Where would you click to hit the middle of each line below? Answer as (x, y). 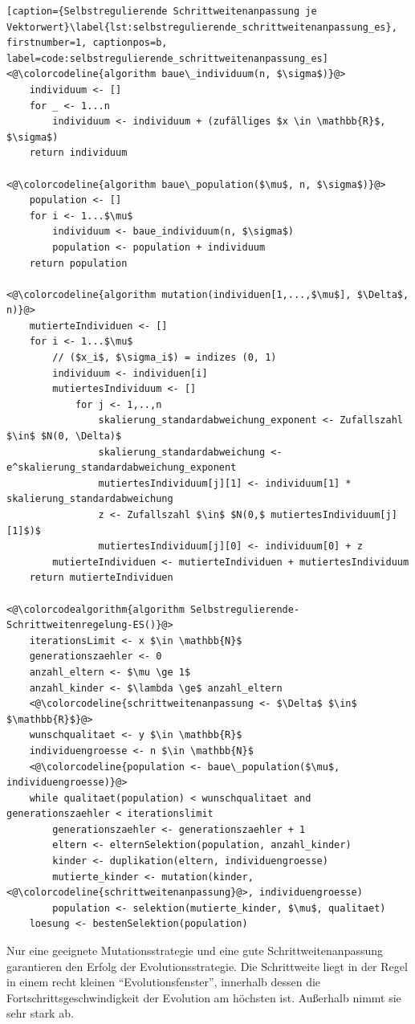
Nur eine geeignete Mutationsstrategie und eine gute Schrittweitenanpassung (195, 951)
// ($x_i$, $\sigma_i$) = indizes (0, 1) (165, 358)
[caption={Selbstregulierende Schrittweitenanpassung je (162, 11)
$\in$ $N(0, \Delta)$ (64, 437)
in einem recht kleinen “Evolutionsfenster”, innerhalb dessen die (164, 982)
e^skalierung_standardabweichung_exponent (122, 468)
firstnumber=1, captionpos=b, (87, 43)
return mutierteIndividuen (101, 578)
